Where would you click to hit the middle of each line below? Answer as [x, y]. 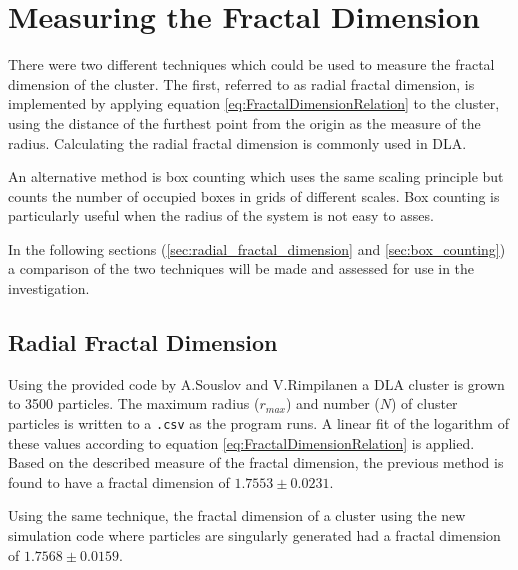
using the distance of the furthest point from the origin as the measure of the [244, 122]
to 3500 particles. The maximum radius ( [134, 403]
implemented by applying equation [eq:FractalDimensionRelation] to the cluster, [254, 103]
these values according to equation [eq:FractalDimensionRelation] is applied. [241, 442]
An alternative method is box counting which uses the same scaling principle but [256, 176]
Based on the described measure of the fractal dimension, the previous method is [256, 462]
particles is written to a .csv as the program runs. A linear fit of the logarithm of [258, 423]
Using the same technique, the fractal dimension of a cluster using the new [237, 515]
